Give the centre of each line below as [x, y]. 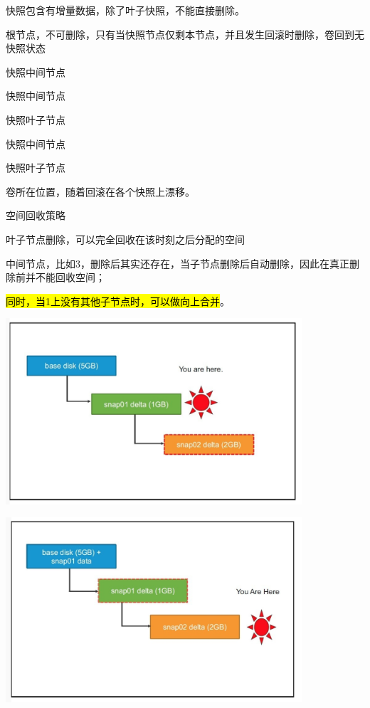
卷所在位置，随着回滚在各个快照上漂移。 [100, 191]
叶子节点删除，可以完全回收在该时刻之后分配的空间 [125, 239]
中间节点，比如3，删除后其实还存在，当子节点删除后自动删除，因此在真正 [178, 263]
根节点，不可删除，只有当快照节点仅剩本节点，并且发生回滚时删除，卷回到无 [185, 34]
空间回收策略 [36, 215]
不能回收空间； [70, 277]
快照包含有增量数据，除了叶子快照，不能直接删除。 [125, 10]
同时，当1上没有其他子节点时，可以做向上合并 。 [118, 301]
